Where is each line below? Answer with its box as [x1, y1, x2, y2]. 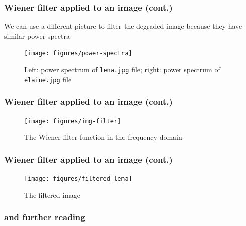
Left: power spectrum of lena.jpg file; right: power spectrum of [24, 64, 220, 75]
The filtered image [24, 189, 81, 200]
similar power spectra [4, 30, 70, 41]
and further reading [4, 211, 85, 223]
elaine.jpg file [24, 74, 72, 84]
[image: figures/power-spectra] [24, 50, 132, 57]
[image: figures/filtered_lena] [24, 175, 132, 183]
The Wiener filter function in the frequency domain [24, 132, 182, 142]
